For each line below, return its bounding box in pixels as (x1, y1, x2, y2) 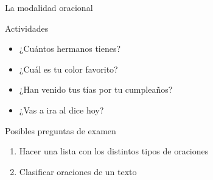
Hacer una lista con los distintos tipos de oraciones (19, 145, 209, 157)
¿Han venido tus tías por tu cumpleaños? (19, 83, 173, 96)
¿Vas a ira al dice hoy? (19, 103, 104, 116)
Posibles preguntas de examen (5, 124, 116, 137)
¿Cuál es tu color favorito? (19, 62, 118, 75)
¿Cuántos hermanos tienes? (19, 42, 121, 55)
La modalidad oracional (5, 1, 93, 13)
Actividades (5, 21, 49, 34)
